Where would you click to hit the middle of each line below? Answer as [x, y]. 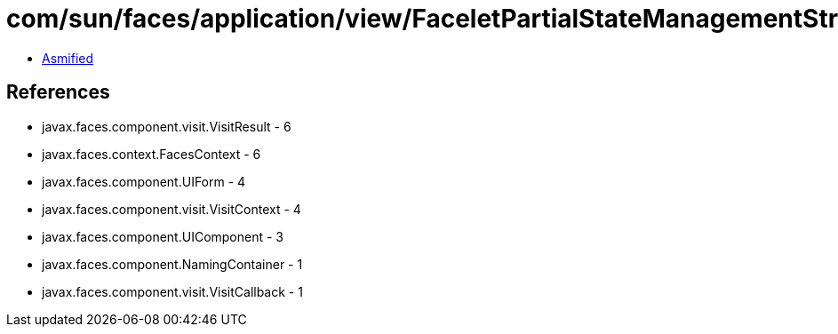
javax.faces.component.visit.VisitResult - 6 [167, 126]
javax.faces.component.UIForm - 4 [144, 181]
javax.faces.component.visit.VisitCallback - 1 [172, 291]
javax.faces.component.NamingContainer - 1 [172, 264]
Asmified [68, 58]
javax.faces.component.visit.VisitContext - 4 [172, 209]
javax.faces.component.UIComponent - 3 [163, 236]
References [58, 92]
